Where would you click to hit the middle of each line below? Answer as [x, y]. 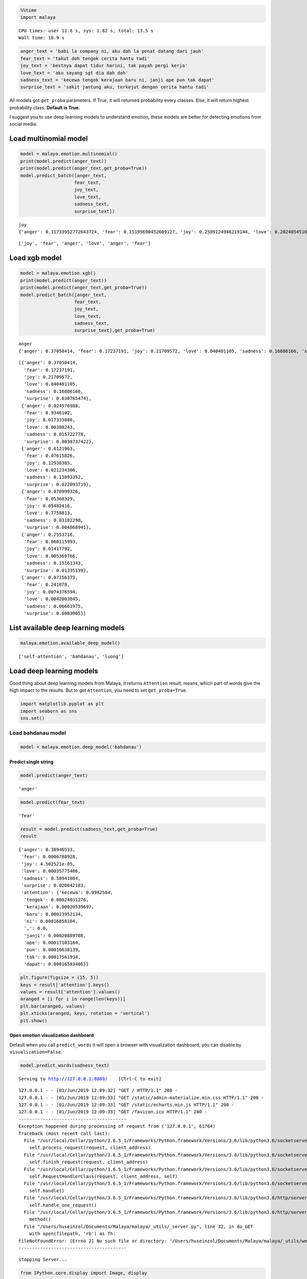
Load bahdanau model [38, 733]
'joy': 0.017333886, [50, 420]
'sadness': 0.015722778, [55, 434]
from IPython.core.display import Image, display [84, 1273]
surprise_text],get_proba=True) [115, 330]
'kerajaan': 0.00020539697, [59, 907]
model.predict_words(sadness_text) [65, 1065]
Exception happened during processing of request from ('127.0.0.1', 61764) [117, 1126]
